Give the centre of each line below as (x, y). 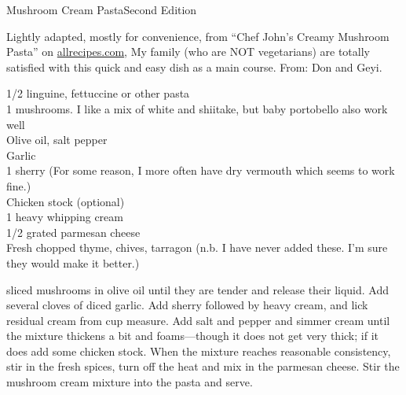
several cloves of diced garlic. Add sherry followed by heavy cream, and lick (187, 305)
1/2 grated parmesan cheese (73, 232)
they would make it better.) (73, 262)
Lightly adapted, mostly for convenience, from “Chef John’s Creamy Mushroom (198, 36)
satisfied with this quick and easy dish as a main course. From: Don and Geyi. (194, 66)
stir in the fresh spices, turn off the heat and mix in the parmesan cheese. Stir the (203, 366)
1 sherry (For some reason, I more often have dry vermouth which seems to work (201, 170)
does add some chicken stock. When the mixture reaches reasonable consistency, (199, 351)
